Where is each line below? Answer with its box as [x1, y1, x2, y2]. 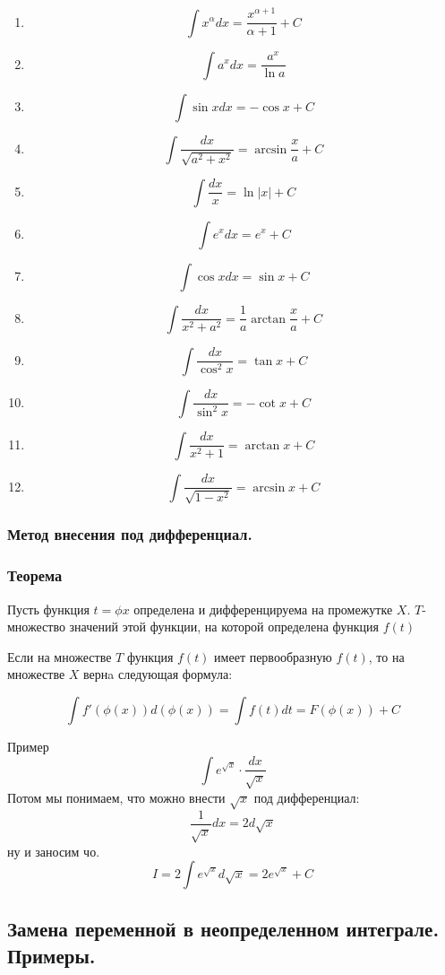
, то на [368, 647, 405, 666]
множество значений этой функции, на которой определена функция [7, 617, 380, 636]
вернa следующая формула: [83, 665, 233, 683]
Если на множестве [7, 647, 112, 666]
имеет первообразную [214, 647, 332, 666]
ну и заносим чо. [7, 841, 100, 860]
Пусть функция [7, 599, 90, 618]
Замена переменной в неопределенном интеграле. [7, 915, 440, 943]
